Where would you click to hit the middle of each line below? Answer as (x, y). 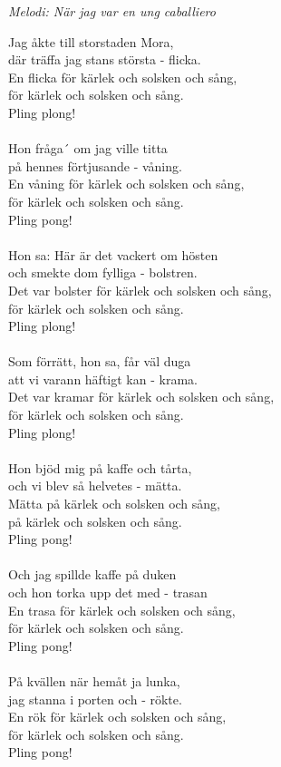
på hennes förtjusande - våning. (95, 165)
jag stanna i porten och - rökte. (95, 699)
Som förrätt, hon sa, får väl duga (100, 361)
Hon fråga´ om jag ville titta (88, 148)
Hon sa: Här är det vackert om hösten (113, 254)
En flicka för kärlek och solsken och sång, (123, 77)
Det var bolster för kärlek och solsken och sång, (140, 290)
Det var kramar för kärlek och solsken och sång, (141, 397)
